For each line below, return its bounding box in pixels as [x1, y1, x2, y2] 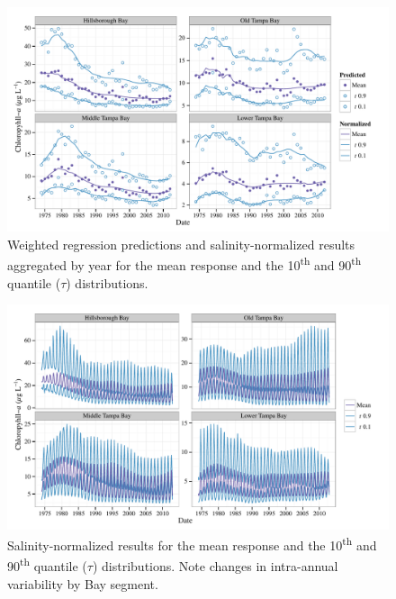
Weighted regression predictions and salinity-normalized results [7, 234, 355, 253]
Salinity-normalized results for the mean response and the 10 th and [7, 533, 377, 554]
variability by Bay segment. [7, 574, 158, 593]
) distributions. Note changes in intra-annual [92, 557, 338, 576]
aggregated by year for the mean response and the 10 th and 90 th [7, 253, 362, 275]
